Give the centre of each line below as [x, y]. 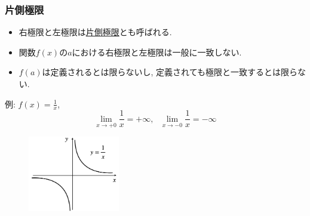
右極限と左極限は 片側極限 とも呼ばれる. [95, 32]
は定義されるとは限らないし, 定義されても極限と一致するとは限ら [170, 72]
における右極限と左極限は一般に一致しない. [157, 52]
